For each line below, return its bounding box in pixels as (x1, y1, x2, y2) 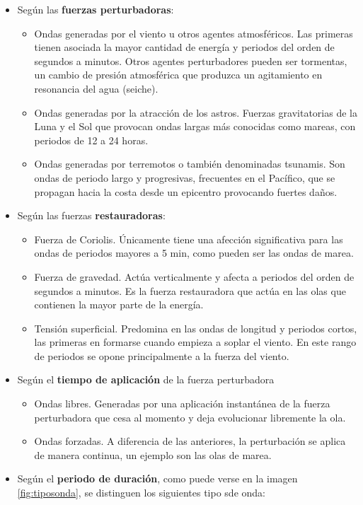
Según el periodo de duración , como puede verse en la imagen (17, 471, 298, 486)
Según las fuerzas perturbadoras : (17, 2, 174, 16)
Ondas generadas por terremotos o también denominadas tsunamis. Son (34, 156, 345, 171)
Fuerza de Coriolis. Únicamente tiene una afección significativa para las (34, 231, 343, 246)
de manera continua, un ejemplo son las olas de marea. (34, 447, 272, 462)
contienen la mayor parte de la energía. (34, 297, 204, 312)
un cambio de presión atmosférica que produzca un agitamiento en (34, 67, 323, 82)
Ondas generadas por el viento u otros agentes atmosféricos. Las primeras (34, 25, 353, 40)
